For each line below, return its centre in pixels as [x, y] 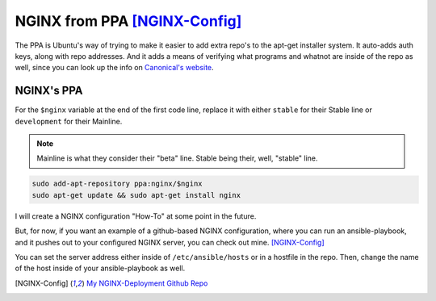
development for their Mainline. [69, 121]
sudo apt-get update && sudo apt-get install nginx [136, 195]
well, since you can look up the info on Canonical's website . [114, 68]
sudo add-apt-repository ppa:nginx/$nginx [117, 184]
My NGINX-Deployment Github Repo [147, 283]
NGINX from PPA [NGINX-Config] [128, 21]
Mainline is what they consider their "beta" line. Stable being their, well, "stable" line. [177, 158]
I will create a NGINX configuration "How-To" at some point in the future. [136, 216]
